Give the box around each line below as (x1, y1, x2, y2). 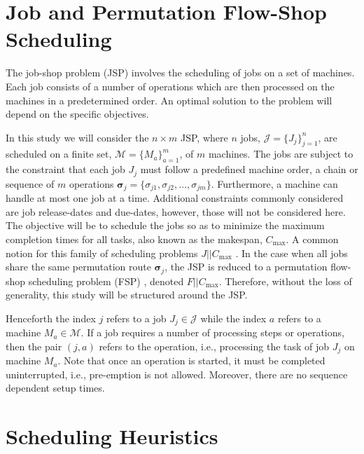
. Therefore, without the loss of (218, 273, 352, 288)
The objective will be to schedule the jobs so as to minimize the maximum (6, 218, 325, 233)
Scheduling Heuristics (6, 422, 218, 450)
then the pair (6, 338, 62, 353)
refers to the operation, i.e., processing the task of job (99, 338, 330, 353)
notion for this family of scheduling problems (6, 245, 198, 260)
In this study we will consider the (6, 130, 149, 144)
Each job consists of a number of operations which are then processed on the (6, 78, 335, 93)
